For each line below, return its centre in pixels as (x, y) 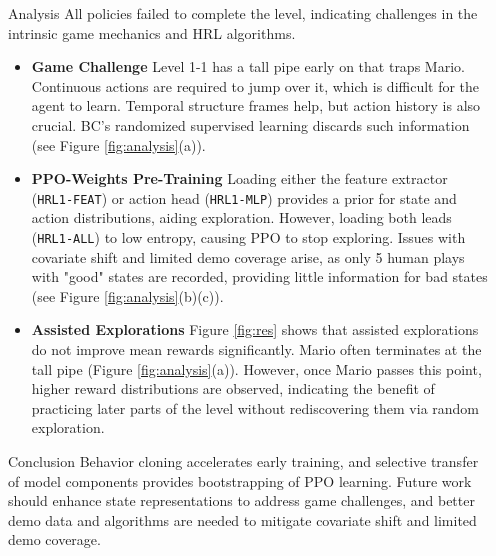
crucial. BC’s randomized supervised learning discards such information (250, 124)
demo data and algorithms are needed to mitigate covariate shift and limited (242, 519)
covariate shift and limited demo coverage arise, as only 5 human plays (248, 256)
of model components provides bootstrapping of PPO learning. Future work (240, 480)
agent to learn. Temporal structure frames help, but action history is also (256, 105)
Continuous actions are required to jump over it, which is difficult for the (255, 85)
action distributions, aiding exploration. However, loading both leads (241, 217)
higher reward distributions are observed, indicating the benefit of (233, 388)
